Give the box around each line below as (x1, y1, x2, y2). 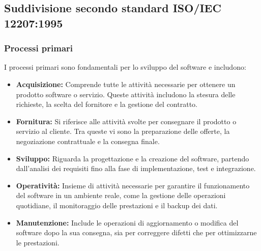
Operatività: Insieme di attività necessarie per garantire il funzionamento (16, 180, 250, 190)
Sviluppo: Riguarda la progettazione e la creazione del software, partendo (16, 153, 249, 163)
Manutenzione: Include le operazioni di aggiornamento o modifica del (16, 217, 239, 228)
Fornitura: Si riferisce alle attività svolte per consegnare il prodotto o (16, 116, 237, 126)
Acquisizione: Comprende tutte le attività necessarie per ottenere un (16, 78, 236, 89)
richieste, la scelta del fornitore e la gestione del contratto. (16, 99, 197, 109)
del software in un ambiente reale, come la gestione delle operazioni (16, 190, 226, 201)
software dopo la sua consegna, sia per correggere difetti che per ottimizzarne (16, 227, 257, 238)
